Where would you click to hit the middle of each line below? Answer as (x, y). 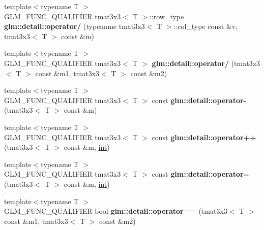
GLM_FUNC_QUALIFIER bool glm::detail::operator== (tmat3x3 (116, 211)
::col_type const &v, (206, 26)
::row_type (167, 16)
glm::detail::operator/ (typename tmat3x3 (75, 26)
